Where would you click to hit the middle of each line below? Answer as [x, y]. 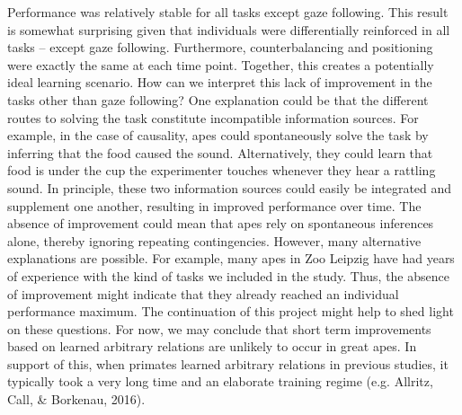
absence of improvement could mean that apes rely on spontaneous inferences [221, 223]
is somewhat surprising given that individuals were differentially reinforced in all [229, 29]
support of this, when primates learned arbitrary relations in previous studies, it [228, 363]
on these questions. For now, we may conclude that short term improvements [219, 328]
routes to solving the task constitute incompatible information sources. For [213, 117]
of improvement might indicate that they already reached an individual [203, 293]
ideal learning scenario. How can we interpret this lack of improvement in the [220, 82]
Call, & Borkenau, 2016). [76, 399]
